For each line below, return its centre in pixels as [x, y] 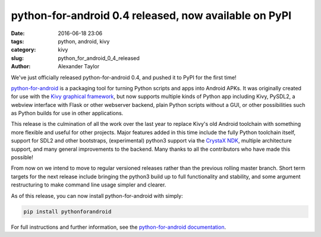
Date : [18, 33]
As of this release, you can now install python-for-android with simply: [97, 195]
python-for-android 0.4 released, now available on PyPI [151, 15]
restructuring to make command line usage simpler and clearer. [89, 185]
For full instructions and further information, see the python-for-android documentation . [118, 227]
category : [23, 50]
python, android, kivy [84, 41]
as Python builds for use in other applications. [67, 113]
